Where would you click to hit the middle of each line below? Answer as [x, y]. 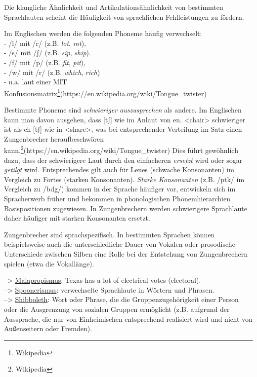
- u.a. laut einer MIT [36, 82]
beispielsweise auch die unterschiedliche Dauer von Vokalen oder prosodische [120, 244]
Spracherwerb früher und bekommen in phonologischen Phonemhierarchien [117, 198]
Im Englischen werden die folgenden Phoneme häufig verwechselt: [103, 33]
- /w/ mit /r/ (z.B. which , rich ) [52, 72]
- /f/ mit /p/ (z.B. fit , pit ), [45, 62]
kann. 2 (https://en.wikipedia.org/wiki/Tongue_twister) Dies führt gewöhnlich [121, 150]
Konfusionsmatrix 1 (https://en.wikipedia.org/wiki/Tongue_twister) [106, 92]
